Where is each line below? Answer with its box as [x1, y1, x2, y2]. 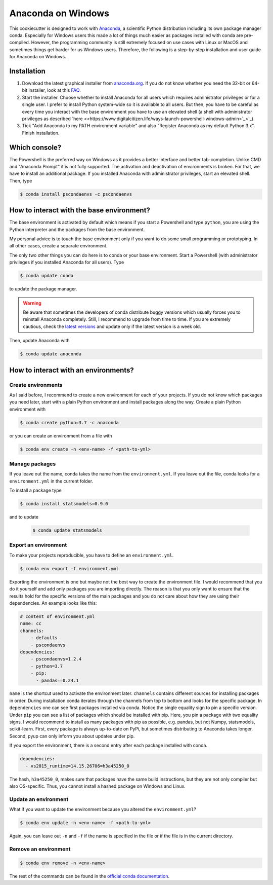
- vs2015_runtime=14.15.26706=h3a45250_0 [25, 763, 130, 769]
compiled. [9, 40, 30, 46]
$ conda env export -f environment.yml [20, 566, 119, 571]
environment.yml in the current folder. [9, 478, 94, 484]
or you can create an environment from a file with [9, 432, 112, 438]
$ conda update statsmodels [32, 528, 102, 533]
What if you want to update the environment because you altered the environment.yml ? [9, 806, 197, 813]
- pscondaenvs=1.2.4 [30, 656, 82, 662]
